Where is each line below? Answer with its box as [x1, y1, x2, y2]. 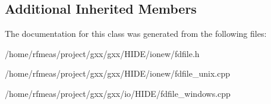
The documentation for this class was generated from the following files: [5, 27, 267, 40]
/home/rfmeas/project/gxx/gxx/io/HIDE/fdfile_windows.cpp [5, 87, 231, 99]
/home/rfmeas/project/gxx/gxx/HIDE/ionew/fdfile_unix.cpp [5, 67, 230, 80]
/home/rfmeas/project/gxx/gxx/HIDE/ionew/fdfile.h [5, 47, 200, 59]
